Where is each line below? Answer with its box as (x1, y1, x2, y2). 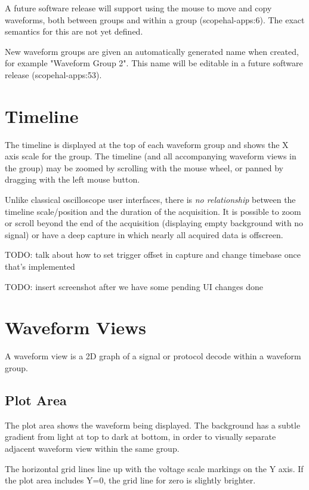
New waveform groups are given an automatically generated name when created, (5, 45, 299, 57)
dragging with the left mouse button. (5, 173, 140, 186)
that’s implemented (5, 260, 75, 273)
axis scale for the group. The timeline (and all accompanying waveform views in (5, 150, 296, 162)
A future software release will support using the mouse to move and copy (5, 2, 272, 14)
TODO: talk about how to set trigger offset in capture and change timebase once (5, 248, 301, 261)
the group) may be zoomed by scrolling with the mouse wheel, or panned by (5, 161, 283, 174)
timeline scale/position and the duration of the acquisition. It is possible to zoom (5, 205, 301, 217)
